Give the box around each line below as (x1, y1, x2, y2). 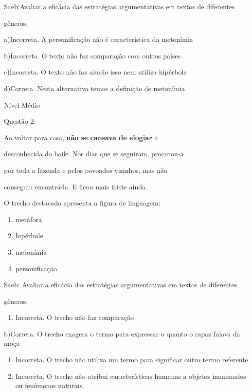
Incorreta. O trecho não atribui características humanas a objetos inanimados (15, 371, 246, 381)
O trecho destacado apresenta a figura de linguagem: (4, 198, 161, 208)
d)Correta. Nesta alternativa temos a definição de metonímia (4, 83, 185, 93)
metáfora (15, 214, 42, 224)
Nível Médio (4, 99, 40, 110)
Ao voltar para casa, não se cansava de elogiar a (4, 132, 158, 142)
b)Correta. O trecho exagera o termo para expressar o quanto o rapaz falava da (4, 328, 240, 338)
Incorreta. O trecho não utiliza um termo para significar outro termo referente (15, 355, 248, 365)
